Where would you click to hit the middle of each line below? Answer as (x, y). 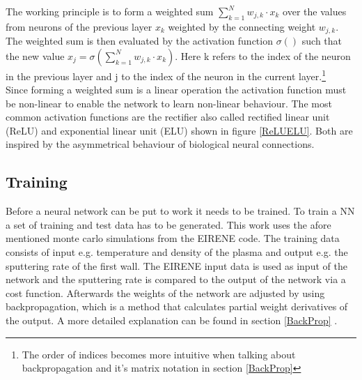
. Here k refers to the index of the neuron (263, 55)
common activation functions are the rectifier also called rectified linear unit (168, 117)
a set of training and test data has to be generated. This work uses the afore (168, 224)
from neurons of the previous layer (79, 26)
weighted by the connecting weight (242, 26)
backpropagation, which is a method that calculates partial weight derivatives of (177, 306)
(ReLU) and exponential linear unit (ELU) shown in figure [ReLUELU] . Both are (179, 130)
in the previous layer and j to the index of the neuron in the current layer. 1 (166, 75)
